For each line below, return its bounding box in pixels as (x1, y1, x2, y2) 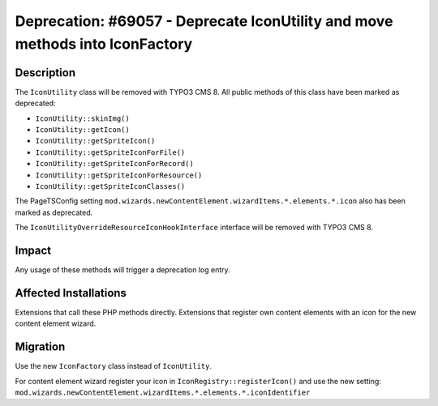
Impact (15, 243, 52, 257)
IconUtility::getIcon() (35, 126, 130, 135)
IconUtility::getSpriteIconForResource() (35, 170, 203, 180)
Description (15, 66, 76, 79)
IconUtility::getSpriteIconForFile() (35, 147, 186, 157)
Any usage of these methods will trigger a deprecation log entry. (15, 265, 230, 275)
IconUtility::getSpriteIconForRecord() (35, 159, 194, 169)
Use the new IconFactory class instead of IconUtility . (15, 361, 213, 371)
